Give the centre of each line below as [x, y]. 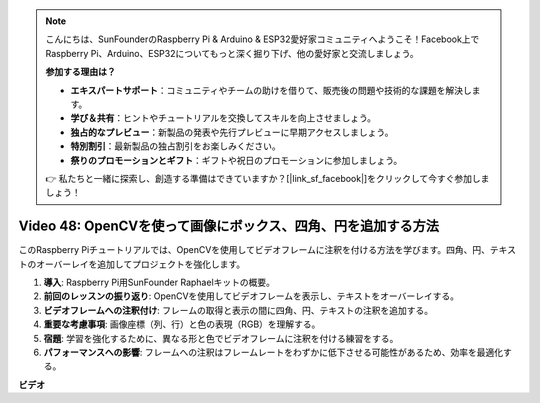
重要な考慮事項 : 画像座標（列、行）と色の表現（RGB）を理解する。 [182, 324]
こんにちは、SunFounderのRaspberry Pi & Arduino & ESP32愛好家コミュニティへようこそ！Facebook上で [262, 39]
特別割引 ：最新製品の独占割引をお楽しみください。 [175, 146]
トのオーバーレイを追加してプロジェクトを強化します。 [132, 264]
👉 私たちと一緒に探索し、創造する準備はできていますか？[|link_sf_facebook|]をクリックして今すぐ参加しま [267, 178]
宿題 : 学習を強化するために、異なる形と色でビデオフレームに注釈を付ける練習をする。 [221, 338]
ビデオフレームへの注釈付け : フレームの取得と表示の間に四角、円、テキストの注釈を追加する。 [238, 310]
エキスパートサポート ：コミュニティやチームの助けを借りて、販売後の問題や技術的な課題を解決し [271, 90]
